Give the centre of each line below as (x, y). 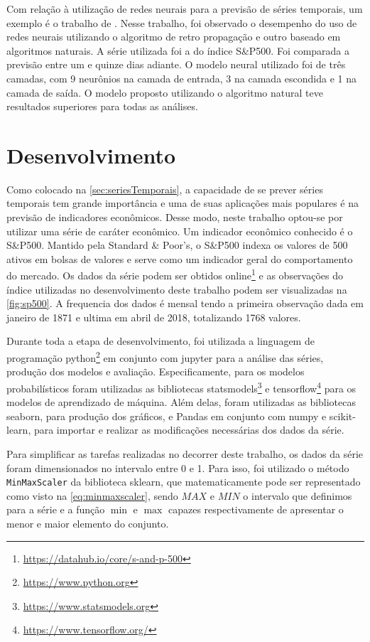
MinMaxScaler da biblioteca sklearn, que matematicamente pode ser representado (184, 482)
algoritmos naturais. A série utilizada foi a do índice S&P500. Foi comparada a (178, 50)
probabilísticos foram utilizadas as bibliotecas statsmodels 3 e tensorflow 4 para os (181, 387)
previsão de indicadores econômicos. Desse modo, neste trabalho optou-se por (175, 217)
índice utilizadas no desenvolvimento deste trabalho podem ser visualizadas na (177, 289)
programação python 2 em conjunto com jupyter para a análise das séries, (165, 357)
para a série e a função (56, 509)
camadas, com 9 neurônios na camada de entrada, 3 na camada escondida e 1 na (181, 78)
